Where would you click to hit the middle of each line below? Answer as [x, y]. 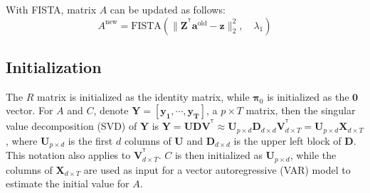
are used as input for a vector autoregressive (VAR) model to [217, 169]
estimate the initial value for [68, 183]
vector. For [30, 110]
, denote [111, 110]
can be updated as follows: [168, 9]
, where [22, 140]
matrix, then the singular [301, 110]
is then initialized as [218, 155]
